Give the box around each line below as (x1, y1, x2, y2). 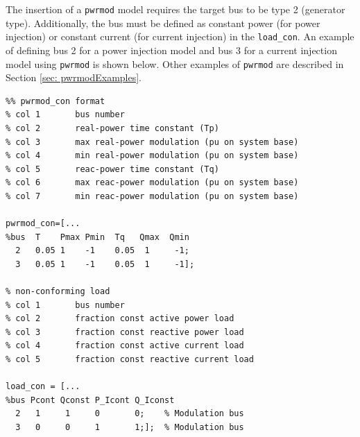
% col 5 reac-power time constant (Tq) (6, 164, 219, 174)
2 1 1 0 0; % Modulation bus (15, 409, 244, 419)
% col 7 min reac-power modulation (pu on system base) (6, 191, 299, 201)
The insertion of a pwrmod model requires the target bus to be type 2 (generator (6, 2, 345, 16)
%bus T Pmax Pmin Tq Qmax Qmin (6, 232, 189, 242)
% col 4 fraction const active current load (6, 341, 244, 351)
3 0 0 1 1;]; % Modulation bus (15, 422, 244, 432)
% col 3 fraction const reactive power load (6, 327, 244, 337)
